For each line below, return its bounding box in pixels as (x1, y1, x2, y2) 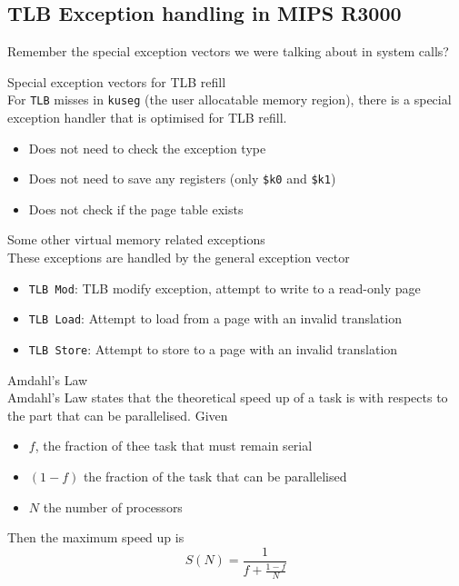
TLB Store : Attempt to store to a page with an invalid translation (28, 339, 398, 358)
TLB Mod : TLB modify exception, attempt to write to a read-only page (28, 278, 421, 297)
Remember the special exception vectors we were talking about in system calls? (7, 42, 449, 61)
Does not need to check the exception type (28, 138, 266, 157)
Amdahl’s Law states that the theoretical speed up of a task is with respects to (7, 388, 448, 407)
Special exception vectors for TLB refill (7, 72, 226, 91)
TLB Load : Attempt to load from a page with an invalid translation (28, 309, 402, 328)
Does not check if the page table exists (28, 199, 244, 218)
